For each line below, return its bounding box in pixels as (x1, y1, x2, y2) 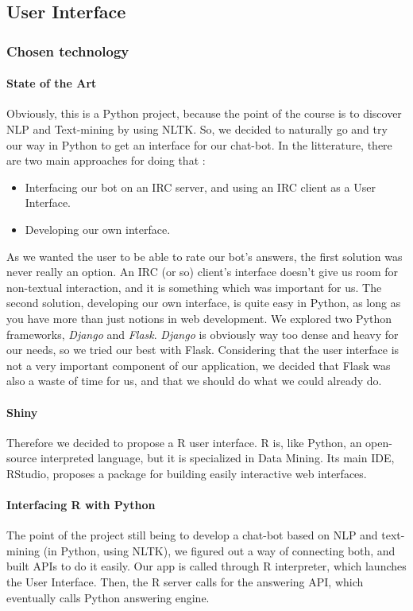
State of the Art (6, 75, 97, 91)
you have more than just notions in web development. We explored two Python (6, 309, 392, 326)
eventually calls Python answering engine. (6, 589, 210, 605)
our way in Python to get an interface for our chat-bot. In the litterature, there (6, 136, 392, 153)
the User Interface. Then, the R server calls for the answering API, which (6, 574, 364, 590)
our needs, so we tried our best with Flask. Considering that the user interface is (6, 341, 399, 358)
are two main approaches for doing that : (6, 152, 206, 169)
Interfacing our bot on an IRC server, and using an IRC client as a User (25, 178, 376, 195)
